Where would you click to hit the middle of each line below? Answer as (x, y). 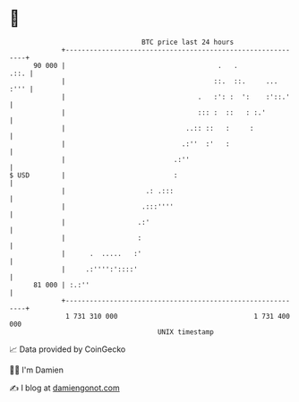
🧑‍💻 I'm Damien (37, 370)
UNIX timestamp (186, 332)
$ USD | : (94, 175)
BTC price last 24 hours (188, 42)
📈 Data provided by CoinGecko (68, 349)
